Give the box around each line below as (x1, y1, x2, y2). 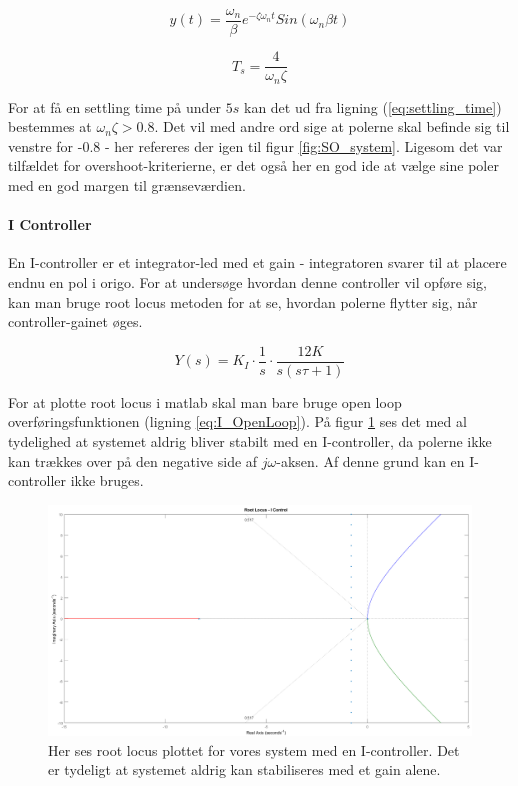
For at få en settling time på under (8, 96, 222, 117)
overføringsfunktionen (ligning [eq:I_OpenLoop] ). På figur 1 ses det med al (8, 411, 467, 432)
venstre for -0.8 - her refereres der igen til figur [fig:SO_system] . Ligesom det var (8, 135, 503, 156)
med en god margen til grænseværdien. (8, 174, 246, 195)
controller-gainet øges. (8, 311, 143, 332)
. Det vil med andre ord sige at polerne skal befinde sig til (154, 116, 510, 137)
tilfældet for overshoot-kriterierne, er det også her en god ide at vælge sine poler (8, 155, 499, 176)
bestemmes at (8, 116, 92, 137)
